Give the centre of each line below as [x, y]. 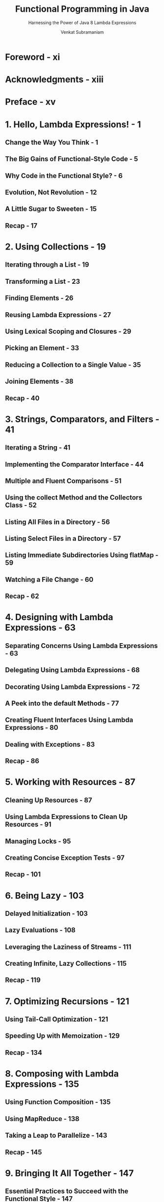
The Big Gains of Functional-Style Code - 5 [71, 159]
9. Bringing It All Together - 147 [69, 1173]
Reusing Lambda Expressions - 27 [58, 315]
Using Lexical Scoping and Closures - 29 [68, 331]
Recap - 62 [22, 596]
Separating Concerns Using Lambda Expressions [82, 646]
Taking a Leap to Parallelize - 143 [56, 1136]
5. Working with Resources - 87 [70, 782]
